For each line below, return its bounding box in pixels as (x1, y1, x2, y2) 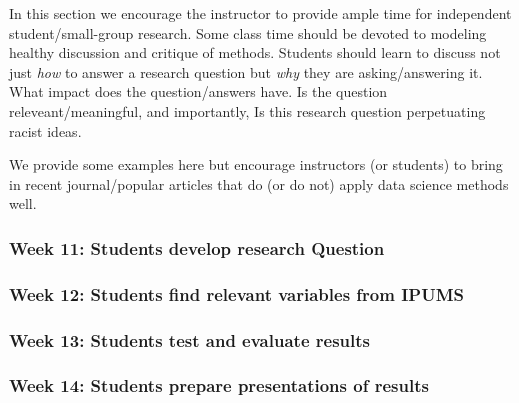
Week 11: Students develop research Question (9, 235, 385, 260)
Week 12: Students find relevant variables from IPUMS (9, 281, 464, 306)
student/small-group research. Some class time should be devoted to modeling (9, 22, 487, 43)
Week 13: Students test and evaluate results (9, 327, 370, 352)
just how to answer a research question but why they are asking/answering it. (9, 61, 483, 82)
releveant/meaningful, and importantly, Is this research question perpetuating (9, 100, 486, 121)
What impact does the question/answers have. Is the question (9, 81, 388, 102)
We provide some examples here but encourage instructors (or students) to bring (9, 154, 503, 175)
